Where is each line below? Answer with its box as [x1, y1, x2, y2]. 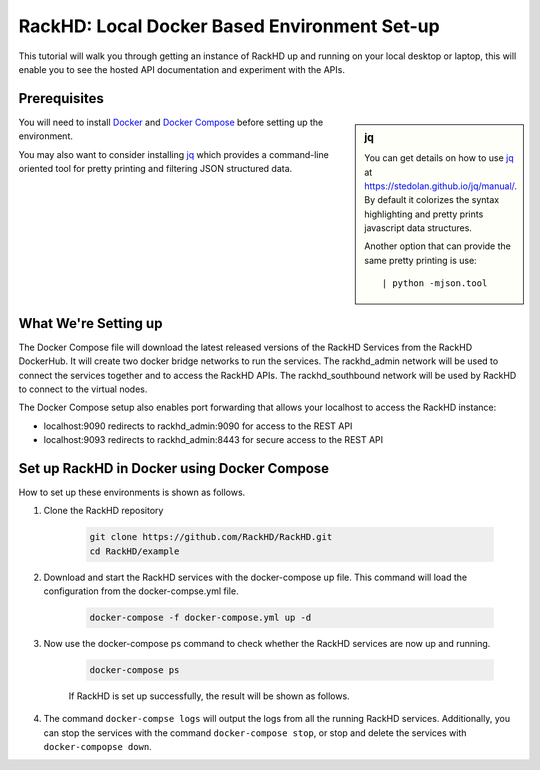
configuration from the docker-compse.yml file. [43, 585, 239, 597]
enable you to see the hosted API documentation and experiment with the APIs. [18, 63, 345, 75]
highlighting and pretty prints [364, 208, 484, 220]
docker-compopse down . [43, 741, 152, 753]
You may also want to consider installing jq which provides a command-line [18, 148, 329, 160]
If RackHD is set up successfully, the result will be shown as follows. [68, 690, 350, 702]
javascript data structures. [364, 222, 472, 234]
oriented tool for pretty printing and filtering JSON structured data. [18, 163, 293, 175]
